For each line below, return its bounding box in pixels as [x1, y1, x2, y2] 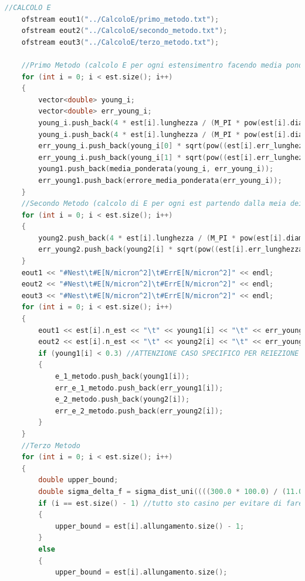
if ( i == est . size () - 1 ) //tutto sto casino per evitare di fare [38, 499, 303, 507]
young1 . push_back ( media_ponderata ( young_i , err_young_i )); [38, 165, 274, 173]
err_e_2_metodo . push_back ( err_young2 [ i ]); [55, 406, 223, 415]
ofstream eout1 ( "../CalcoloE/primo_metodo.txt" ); [21, 15, 219, 24]
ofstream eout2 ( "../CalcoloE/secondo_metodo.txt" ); [21, 26, 228, 35]
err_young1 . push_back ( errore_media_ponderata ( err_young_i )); [38, 176, 282, 185]
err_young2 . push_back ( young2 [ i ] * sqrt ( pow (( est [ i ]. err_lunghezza [38, 245, 303, 254]
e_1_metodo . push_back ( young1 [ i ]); [55, 372, 190, 380]
